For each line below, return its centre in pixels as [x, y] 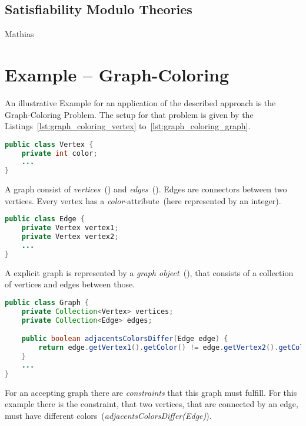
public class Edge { [45, 219]
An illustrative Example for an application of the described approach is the [140, 102]
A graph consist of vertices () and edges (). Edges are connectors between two [146, 189]
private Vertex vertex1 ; [70, 228]
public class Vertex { [49, 144]
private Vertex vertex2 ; [70, 237]
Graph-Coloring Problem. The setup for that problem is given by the [129, 114]
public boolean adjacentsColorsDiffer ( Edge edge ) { [125, 339]
